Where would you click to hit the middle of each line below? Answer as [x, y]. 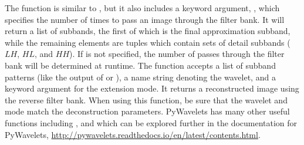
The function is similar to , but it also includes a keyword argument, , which [142, 8]
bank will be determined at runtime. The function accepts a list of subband [140, 65]
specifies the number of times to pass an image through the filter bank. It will [145, 19]
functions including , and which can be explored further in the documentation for [151, 122]
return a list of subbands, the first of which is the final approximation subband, [148, 31]
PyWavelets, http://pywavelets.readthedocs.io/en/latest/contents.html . [133, 134]
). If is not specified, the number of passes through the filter [177, 54]
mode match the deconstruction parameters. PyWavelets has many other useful [147, 111]
